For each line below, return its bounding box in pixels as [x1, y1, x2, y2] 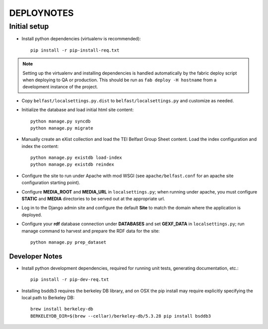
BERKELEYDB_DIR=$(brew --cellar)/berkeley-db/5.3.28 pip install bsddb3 [30, 313, 211, 319]
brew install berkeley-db [30, 306, 94, 312]
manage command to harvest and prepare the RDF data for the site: [21, 228, 160, 234]
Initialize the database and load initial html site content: [21, 107, 134, 113]
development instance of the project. [22, 84, 98, 90]
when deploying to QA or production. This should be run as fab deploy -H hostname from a [22, 77, 217, 83]
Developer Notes [9, 252, 63, 261]
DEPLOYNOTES [9, 7, 74, 18]
